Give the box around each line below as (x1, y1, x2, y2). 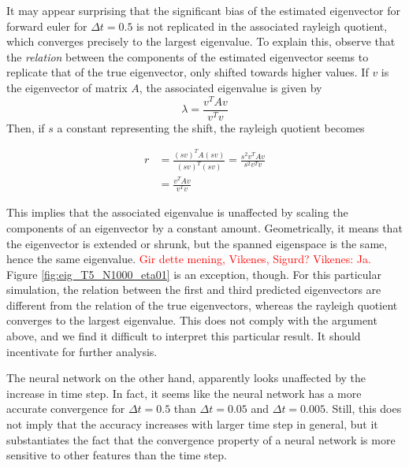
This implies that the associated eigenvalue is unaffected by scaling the (6, 204, 348, 221)
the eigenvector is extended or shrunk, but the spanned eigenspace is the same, (6, 235, 388, 251)
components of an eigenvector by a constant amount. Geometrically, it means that (6, 219, 403, 236)
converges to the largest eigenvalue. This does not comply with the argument (6, 312, 377, 329)
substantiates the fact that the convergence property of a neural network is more (6, 431, 396, 448)
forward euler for (6, 17, 87, 34)
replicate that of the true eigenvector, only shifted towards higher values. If (6, 64, 369, 80)
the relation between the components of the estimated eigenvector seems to (6, 48, 369, 65)
